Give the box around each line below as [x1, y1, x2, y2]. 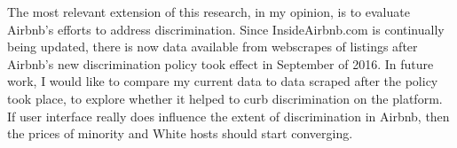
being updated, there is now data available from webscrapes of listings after [7, 37, 418, 56]
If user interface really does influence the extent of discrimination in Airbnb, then [7, 106, 450, 125]
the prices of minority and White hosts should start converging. [7, 124, 353, 143]
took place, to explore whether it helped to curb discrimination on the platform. [7, 89, 443, 107]
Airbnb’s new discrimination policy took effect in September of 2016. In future [7, 54, 434, 73]
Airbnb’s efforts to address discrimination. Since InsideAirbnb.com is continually [7, 19, 445, 38]
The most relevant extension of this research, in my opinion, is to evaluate [7, 3, 410, 20]
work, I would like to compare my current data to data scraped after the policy [7, 72, 438, 90]
